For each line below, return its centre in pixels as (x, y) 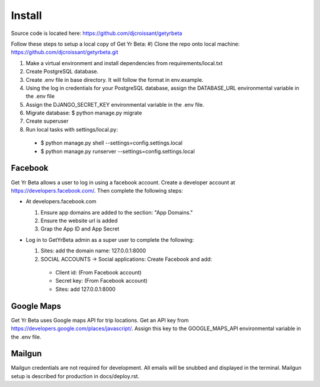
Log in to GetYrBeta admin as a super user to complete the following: (110, 239)
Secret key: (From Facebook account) (101, 281)
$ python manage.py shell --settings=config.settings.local (112, 143)
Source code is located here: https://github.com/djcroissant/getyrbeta (97, 33)
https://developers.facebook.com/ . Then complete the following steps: (97, 190)
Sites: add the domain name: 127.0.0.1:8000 (93, 251)
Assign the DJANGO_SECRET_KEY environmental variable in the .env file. (115, 104)
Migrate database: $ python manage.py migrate (84, 113)
